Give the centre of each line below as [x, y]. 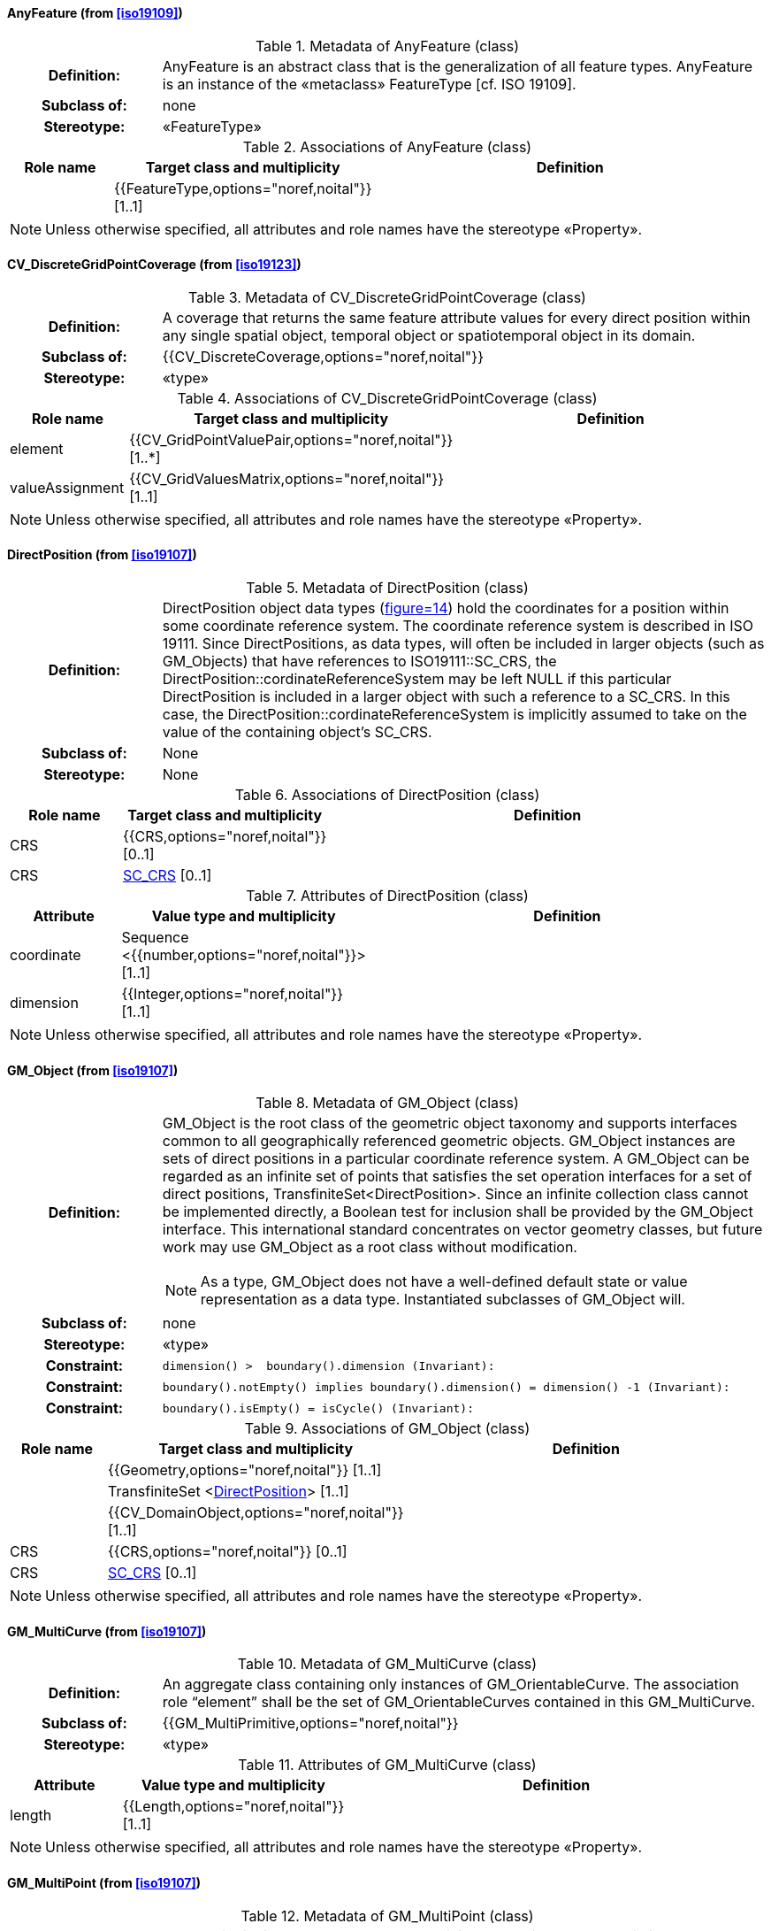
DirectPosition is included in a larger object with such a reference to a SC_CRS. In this [446, 697]
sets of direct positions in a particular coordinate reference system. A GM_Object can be [456, 1159]
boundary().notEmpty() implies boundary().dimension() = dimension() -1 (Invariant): [446, 1387]
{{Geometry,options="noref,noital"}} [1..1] [244, 1470]
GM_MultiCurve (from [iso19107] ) [107, 1631]
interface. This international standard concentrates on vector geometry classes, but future [462, 1230]
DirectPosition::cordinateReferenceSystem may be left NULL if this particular [417, 679]
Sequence [155, 938]
